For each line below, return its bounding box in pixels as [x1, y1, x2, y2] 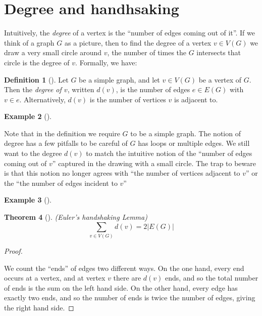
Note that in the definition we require [4, 128, 120, 138]
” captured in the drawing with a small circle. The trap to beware [52, 157, 256, 168]
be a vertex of [198, 74, 242, 85]
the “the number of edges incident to [4, 177, 118, 188]
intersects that [196, 47, 241, 58]
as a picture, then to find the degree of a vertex [64, 37, 212, 48]
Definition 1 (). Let [4, 74, 69, 85]
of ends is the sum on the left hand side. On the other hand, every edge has [4, 282, 238, 293]
